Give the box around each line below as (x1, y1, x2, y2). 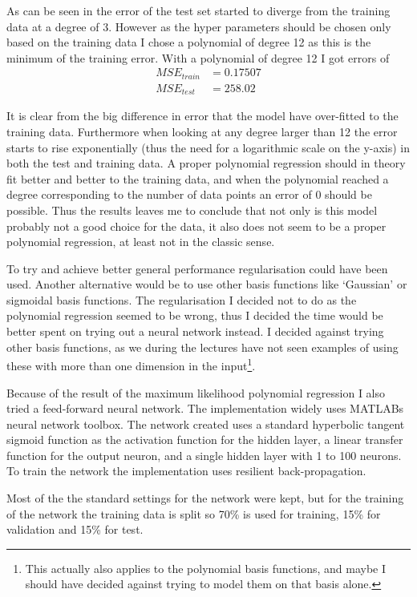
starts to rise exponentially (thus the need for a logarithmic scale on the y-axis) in (6, 139, 411, 155)
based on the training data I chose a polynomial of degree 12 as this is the (6, 34, 371, 50)
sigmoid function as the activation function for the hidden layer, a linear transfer (6, 431, 403, 448)
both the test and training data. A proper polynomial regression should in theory (6, 155, 406, 171)
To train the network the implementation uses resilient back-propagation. (6, 462, 366, 479)
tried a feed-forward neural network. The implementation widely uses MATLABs (6, 400, 404, 417)
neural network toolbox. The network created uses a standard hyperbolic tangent (6, 415, 405, 432)
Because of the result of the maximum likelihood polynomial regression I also (6, 384, 386, 401)
